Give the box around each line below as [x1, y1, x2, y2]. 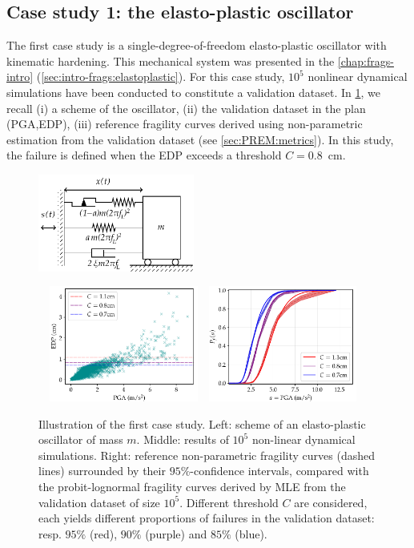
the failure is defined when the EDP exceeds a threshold [6, 147, 282, 163]
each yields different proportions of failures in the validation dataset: [38, 510, 375, 526]
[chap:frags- [337, 52, 394, 69]
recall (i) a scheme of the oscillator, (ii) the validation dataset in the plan [6, 99, 366, 116]
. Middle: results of [136, 431, 229, 448]
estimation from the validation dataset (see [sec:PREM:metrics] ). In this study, [6, 131, 394, 147]
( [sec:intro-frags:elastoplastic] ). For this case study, [36, 68, 285, 85]
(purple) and [145, 525, 207, 542]
